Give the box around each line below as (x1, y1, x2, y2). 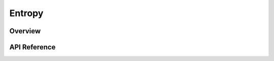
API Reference (9, 43, 56, 51)
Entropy (9, 8, 44, 19)
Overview (9, 27, 41, 35)
